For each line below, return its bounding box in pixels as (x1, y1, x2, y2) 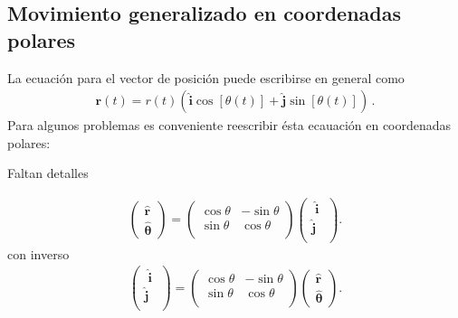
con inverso (7, 244, 70, 263)
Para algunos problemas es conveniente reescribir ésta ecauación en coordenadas (7, 116, 452, 135)
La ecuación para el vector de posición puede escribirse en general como (7, 68, 405, 87)
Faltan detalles (7, 164, 89, 182)
